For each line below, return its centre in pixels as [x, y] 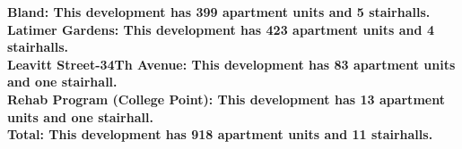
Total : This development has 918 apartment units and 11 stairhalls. [220, 134]
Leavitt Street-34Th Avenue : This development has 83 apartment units [231, 64]
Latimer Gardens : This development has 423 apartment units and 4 [221, 29]
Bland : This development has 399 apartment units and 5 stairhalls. [219, 12]
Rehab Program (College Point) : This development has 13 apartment [226, 99]
